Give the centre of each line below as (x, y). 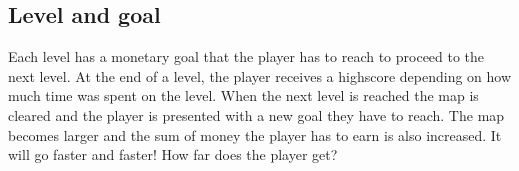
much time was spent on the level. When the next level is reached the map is (243, 95)
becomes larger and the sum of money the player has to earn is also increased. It (255, 134)
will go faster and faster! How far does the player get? (173, 154)
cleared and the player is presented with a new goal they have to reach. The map (256, 114)
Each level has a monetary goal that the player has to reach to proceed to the (246, 56)
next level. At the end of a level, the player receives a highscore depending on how (260, 75)
